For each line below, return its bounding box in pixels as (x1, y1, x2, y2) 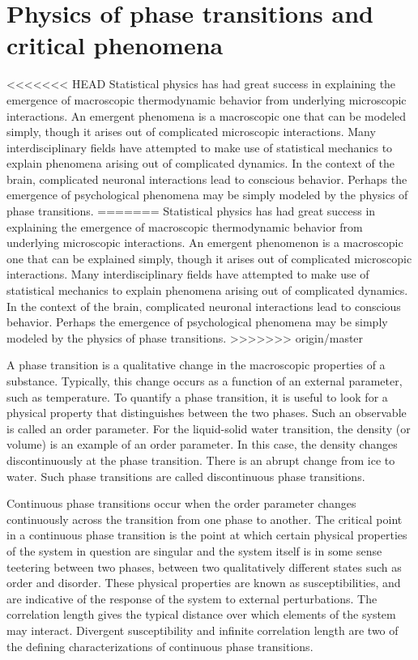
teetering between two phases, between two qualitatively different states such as (6, 558, 402, 575)
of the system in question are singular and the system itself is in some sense (6, 542, 382, 559)
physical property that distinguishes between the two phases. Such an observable (6, 404, 407, 421)
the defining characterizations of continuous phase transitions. (6, 637, 313, 654)
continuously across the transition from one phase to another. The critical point (6, 510, 403, 527)
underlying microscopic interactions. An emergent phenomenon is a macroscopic (6, 234, 403, 251)
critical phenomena (6, 28, 224, 62)
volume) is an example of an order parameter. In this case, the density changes (6, 436, 398, 453)
